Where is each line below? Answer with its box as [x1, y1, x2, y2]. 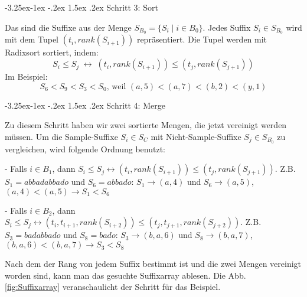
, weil [106, 82, 126, 91]
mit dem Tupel [5, 33, 58, 45]
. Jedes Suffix [203, 21, 251, 33]
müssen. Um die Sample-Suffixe [5, 130, 118, 142]
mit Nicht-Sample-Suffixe [151, 130, 241, 142]
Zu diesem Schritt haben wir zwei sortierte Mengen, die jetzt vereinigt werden [5, 119, 287, 131]
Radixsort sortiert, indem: [5, 46, 99, 58]
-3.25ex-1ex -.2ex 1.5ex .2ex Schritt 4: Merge [5, 99, 165, 111]
